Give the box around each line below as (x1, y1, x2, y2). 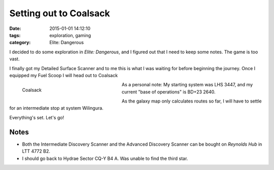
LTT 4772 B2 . (22, 148, 50, 154)
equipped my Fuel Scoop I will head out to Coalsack (9, 72, 118, 78)
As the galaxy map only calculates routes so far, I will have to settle (122, 98, 262, 104)
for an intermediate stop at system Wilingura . (9, 105, 104, 111)
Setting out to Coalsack (9, 8, 110, 19)
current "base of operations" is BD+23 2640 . (122, 89, 216, 95)
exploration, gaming (49, 32, 91, 38)
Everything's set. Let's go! (9, 114, 64, 120)
